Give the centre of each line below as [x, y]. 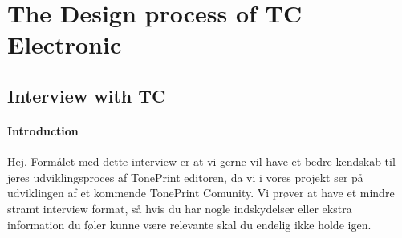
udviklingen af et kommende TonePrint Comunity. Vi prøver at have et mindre [201, 193]
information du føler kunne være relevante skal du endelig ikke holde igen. [189, 224]
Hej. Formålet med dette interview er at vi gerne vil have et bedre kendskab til [201, 161]
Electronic [65, 44]
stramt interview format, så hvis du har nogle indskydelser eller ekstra [180, 208]
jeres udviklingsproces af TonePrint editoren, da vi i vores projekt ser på [185, 177]
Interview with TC [87, 95]
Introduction [43, 130]
